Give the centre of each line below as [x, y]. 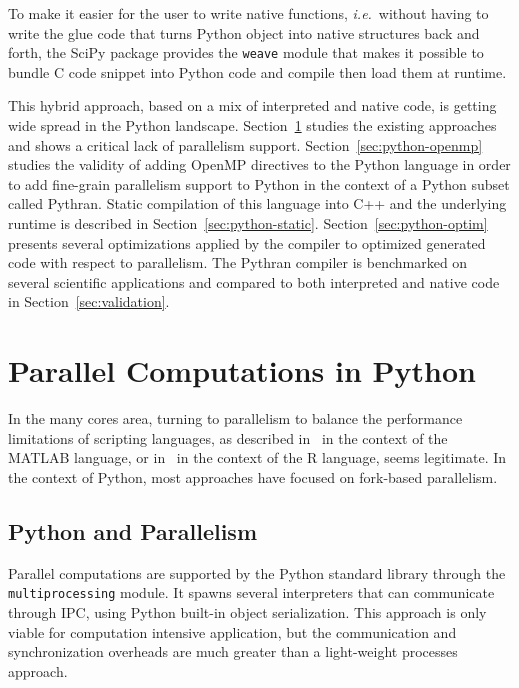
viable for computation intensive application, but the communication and [232, 631]
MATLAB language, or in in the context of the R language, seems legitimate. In [257, 457]
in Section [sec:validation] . [89, 301]
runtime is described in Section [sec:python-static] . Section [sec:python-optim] [248, 223]
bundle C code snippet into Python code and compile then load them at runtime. [257, 71]
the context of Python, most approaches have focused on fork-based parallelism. [253, 476]
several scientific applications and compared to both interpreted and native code [254, 281]
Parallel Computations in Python [242, 370]
